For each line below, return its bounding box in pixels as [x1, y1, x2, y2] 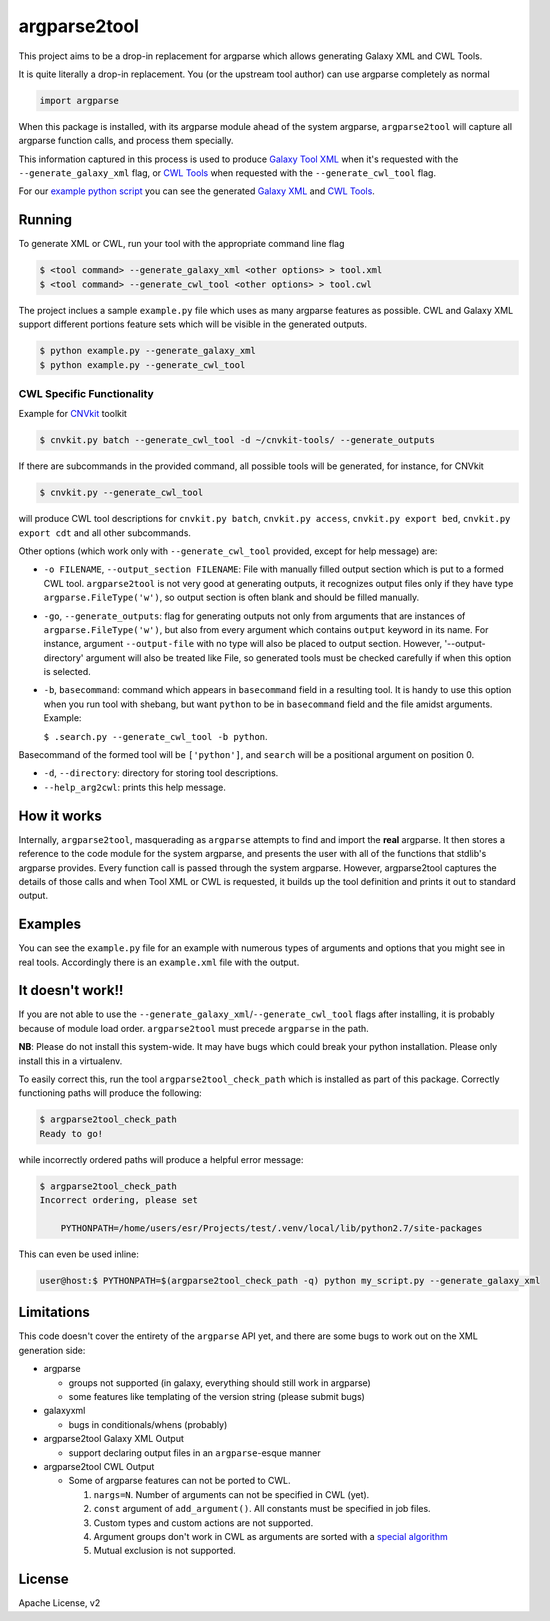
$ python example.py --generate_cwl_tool [39, 359, 246, 370]
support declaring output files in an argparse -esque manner [68, 1446, 322, 1459]
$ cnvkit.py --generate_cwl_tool [39, 487, 204, 499]
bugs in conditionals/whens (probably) [68, 1418, 228, 1430]
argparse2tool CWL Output [43, 1460, 155, 1472]
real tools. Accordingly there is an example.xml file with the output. [18, 956, 300, 968]
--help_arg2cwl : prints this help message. [43, 781, 227, 793]
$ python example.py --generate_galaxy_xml [39, 345, 257, 357]
